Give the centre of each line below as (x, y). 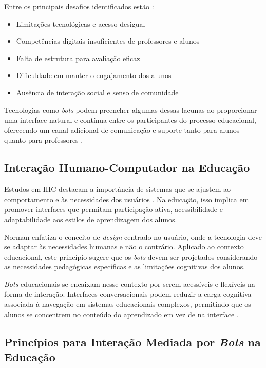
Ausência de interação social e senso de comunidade (97, 92)
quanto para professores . (44, 140)
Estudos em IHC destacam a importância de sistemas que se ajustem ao (117, 189)
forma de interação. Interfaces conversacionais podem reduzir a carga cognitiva (128, 294)
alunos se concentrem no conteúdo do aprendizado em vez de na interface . (121, 314)
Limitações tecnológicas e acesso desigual (81, 23)
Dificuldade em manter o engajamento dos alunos (94, 75)
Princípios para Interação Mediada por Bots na (132, 342)
